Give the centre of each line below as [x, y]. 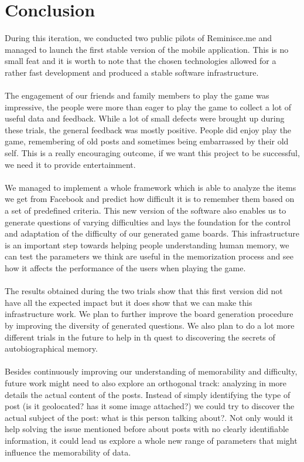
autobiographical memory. [51, 348]
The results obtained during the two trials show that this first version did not [144, 291]
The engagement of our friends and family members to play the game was [137, 95]
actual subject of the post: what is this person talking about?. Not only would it [149, 417]
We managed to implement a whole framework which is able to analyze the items [151, 187]
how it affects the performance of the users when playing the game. [125, 268]
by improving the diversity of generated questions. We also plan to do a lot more [150, 325]
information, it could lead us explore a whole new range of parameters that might [151, 440]
